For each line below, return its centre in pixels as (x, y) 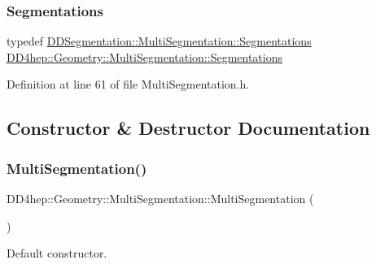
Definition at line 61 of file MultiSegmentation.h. (128, 84)
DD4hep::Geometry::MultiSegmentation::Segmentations (144, 56)
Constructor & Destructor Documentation (188, 128)
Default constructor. (57, 253)
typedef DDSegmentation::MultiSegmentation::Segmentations (159, 41)
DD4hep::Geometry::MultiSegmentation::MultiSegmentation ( (160, 198)
